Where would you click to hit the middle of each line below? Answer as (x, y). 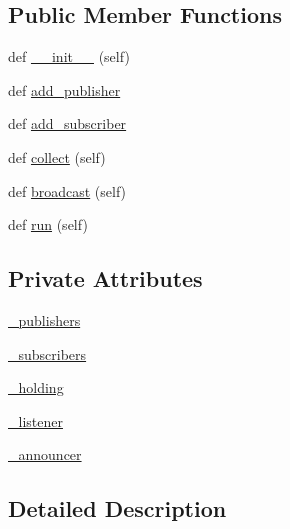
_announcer (45, 454)
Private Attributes (105, 278)
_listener (35, 420)
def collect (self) (57, 156)
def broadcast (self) (67, 190)
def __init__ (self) (69, 56)
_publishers (44, 319)
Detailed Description (117, 508)
